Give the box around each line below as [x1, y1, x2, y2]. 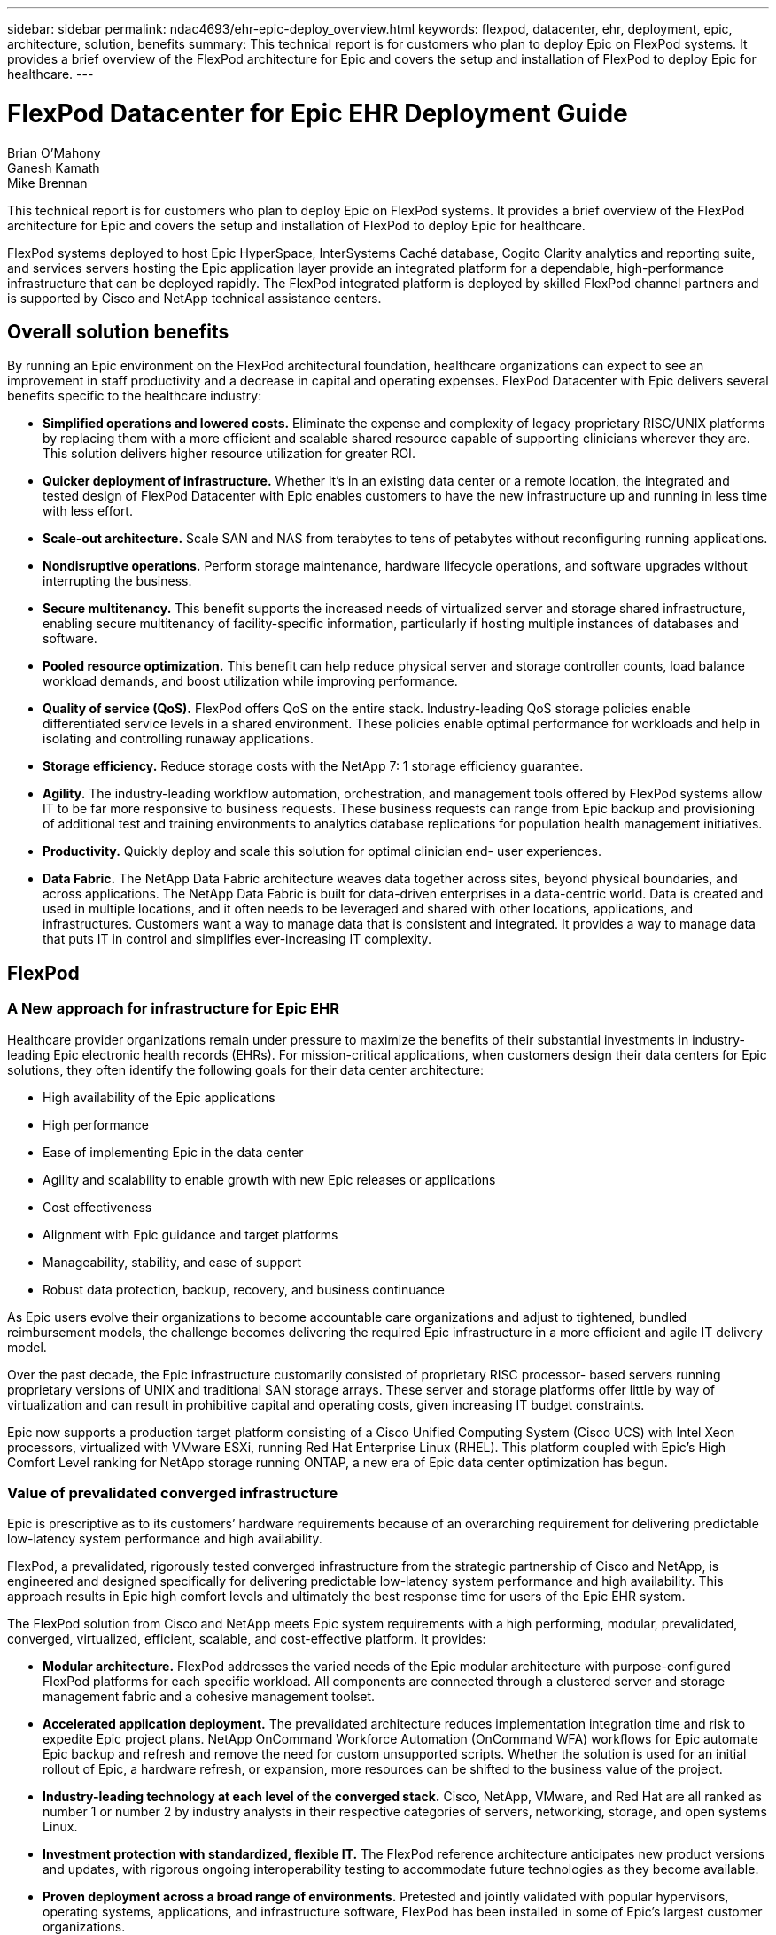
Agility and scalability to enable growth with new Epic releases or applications [43, 1171, 496, 1187]
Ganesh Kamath [7, 159, 100, 175]
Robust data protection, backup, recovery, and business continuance [43, 1281, 445, 1297]
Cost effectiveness [43, 1199, 152, 1215]
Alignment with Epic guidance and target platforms [43, 1226, 338, 1242]
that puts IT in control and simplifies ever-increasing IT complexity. [43, 931, 431, 947]
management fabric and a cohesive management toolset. [43, 1689, 376, 1705]
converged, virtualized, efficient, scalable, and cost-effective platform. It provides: [7, 1631, 486, 1647]
